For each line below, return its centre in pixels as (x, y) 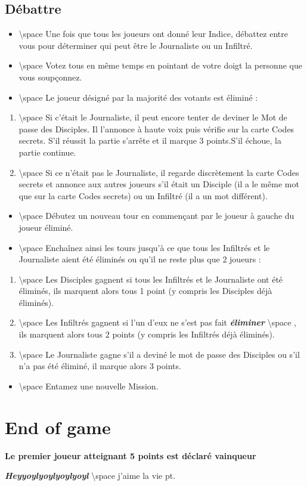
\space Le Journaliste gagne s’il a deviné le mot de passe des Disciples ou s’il (159, 354)
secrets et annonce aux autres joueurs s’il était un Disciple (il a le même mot (159, 184)
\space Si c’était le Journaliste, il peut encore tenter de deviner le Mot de (153, 117)
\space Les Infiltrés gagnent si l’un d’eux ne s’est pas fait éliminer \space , (157, 322)
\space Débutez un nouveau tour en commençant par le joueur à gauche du (156, 216)
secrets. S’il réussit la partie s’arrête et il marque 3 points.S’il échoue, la (150, 140)
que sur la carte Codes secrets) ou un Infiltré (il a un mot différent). (143, 195)
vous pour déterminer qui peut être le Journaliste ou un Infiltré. (136, 45)
